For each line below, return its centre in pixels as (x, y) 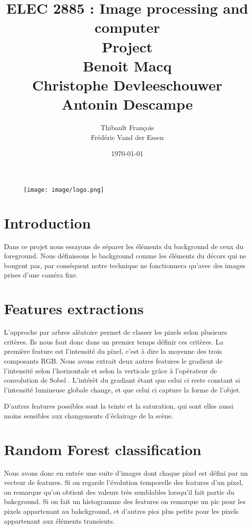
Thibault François (127, 127)
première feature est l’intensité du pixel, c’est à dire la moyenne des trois (113, 351)
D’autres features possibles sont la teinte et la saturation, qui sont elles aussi (119, 406)
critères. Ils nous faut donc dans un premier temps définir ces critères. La (114, 341)
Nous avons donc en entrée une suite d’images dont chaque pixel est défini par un (126, 472)
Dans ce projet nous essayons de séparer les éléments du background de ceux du (124, 246)
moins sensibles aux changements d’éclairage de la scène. (89, 415)
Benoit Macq (127, 65)
